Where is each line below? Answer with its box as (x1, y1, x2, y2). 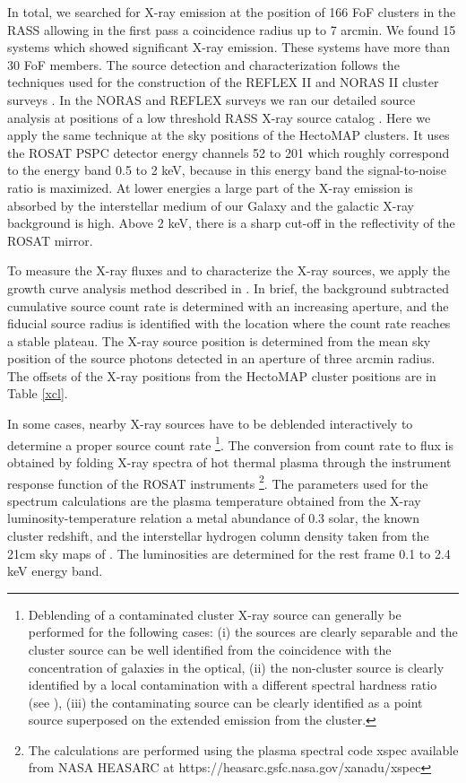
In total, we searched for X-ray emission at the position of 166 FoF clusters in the (7, 3, 456, 21)
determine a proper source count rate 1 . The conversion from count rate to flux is (7, 432, 453, 454)
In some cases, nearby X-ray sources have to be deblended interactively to (7, 414, 413, 433)
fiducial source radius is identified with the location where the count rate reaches (7, 314, 451, 333)
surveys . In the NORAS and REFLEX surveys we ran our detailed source (7, 90, 416, 109)
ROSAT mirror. (7, 231, 93, 249)
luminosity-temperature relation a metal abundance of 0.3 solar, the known (7, 509, 420, 527)
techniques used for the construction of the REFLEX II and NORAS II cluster (7, 73, 439, 91)
